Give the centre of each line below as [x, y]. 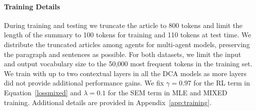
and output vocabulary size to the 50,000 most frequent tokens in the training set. [128, 64]
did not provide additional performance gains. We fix [84, 83]
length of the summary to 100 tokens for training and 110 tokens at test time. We [128, 35]
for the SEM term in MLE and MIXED [167, 92]
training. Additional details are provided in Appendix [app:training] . [108, 102]
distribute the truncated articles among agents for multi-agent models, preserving [127, 44]
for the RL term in [222, 83]
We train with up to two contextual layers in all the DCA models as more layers [125, 73]
